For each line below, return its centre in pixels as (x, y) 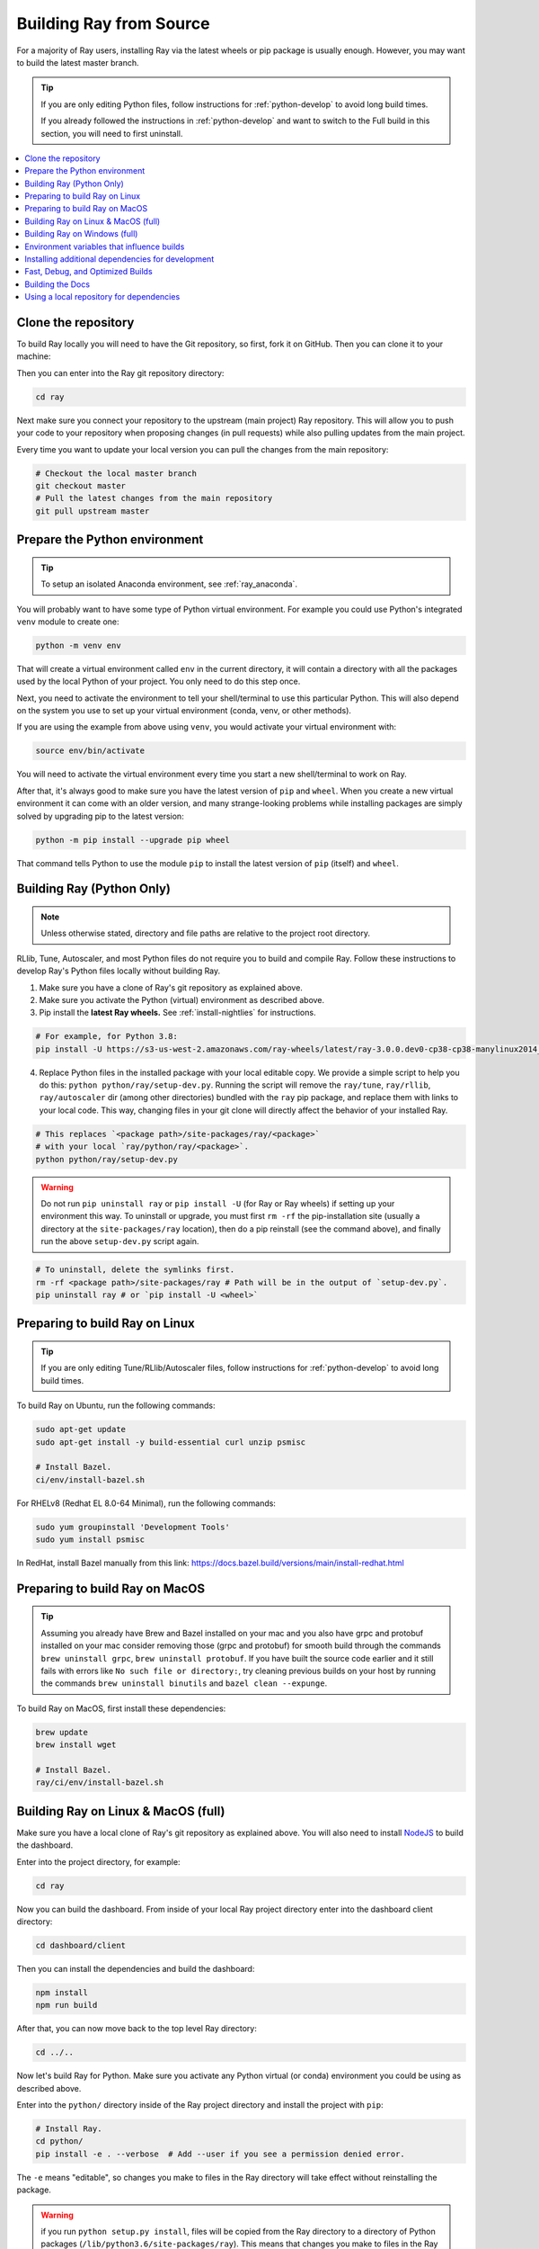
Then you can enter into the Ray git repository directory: (120, 372)
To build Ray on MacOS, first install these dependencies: (121, 1708)
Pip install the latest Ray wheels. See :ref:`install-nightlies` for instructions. (177, 1013)
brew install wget (76, 1745)
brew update (62, 1732)
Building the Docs (57, 284)
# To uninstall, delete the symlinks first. (135, 1270)
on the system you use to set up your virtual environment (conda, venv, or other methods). (184, 711)
